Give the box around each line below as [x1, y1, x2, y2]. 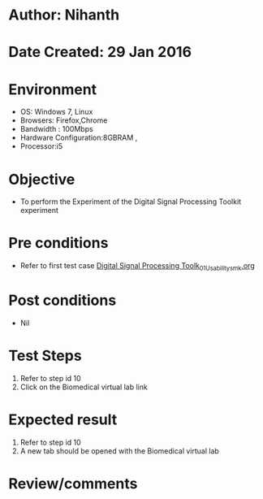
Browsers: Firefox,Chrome [19, 115, 108, 125]
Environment [8, 80, 97, 98]
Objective [8, 170, 75, 189]
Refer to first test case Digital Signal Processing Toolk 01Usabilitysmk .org [19, 261, 255, 272]
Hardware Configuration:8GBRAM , [19, 132, 138, 143]
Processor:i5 [19, 141, 63, 151]
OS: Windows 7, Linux [19, 107, 93, 117]
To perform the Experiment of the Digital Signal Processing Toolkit [19, 197, 242, 206]
